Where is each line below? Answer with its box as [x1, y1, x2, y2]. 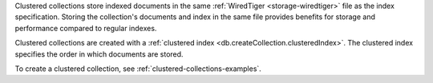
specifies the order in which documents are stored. [14, 49, 184, 59]
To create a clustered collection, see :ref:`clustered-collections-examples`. [14, 64, 262, 73]
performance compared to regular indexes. [14, 23, 157, 33]
